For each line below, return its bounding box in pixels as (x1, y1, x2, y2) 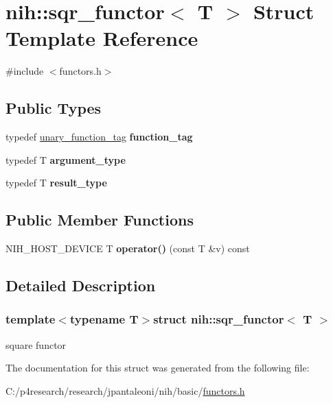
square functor (5, 337, 67, 352)
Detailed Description (5, 275, 156, 296)
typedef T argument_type (5, 152, 126, 167)
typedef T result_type (5, 175, 107, 190)
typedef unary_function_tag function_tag (5, 130, 193, 144)
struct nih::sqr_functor (153, 310, 284, 328)
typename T (69, 310, 139, 328)
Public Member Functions (5, 209, 194, 230)
